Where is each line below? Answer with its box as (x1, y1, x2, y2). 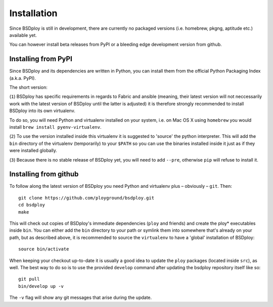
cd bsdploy (18, 202, 45, 208)
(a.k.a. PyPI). (9, 75, 36, 81)
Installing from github (9, 170, 79, 179)
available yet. (9, 32, 37, 38)
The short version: (9, 84, 48, 90)
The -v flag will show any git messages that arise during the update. (9, 294, 152, 300)
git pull (18, 276, 40, 282)
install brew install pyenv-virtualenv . (9, 124, 102, 130)
